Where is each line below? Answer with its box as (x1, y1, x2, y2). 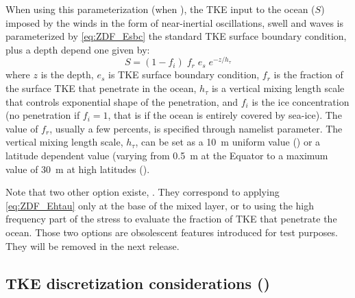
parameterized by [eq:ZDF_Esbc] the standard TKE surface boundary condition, (5, 29, 347, 43)
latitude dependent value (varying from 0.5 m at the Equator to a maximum (5, 148, 328, 163)
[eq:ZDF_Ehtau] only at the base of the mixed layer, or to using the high (5, 198, 315, 212)
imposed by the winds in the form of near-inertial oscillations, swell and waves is (5, 15, 343, 30)
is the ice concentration (252, 94, 350, 108)
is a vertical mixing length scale (211, 81, 345, 95)
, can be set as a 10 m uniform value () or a (135, 135, 321, 149)
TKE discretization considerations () (5, 272, 270, 293)
